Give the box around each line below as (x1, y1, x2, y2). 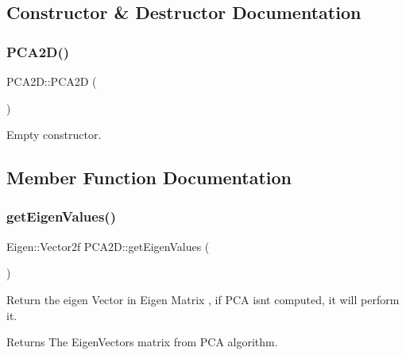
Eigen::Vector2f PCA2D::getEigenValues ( (6, 237, 210, 254)
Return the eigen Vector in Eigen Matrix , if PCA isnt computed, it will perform (6, 291, 400, 307)
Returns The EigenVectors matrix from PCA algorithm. (6, 334, 278, 350)
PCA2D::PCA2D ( (6, 73, 97, 89)
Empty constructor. (6, 126, 102, 143)
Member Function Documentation (6, 165, 292, 190)
